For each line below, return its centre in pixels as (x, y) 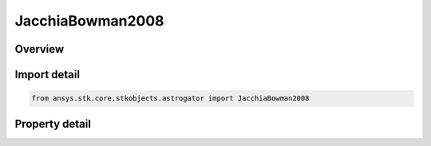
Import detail (47, 75)
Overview (40, 49)
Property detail (53, 124)
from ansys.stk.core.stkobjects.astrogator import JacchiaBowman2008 (170, 99)
